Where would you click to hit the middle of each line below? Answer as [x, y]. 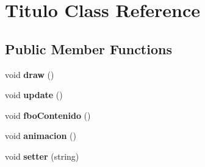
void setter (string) [42, 156]
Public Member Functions [88, 48]
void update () [34, 95]
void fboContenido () [48, 115]
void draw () [30, 74]
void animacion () [41, 136]
